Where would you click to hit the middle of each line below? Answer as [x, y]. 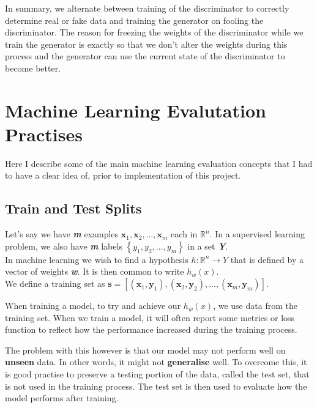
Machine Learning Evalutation [136, 110]
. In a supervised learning [257, 234]
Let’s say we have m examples [62, 234]
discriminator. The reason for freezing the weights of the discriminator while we [154, 32]
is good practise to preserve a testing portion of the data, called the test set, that [157, 374]
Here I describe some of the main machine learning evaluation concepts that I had [159, 163]
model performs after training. [62, 398]
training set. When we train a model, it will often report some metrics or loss [150, 317]
